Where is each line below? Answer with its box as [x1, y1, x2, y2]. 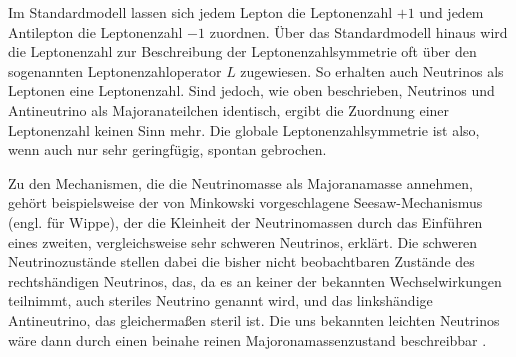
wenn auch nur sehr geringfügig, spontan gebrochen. [8, 139, 327, 160]
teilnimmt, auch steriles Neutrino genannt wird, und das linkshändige [8, 290, 433, 311]
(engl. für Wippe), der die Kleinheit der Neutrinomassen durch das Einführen [8, 211, 483, 232]
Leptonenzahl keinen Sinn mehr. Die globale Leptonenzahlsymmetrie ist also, [8, 119, 480, 140]
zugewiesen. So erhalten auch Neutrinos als [240, 60, 504, 81]
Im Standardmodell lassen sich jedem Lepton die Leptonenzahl [8, 2, 393, 22]
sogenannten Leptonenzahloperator [8, 60, 222, 81]
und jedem [419, 2, 484, 22]
